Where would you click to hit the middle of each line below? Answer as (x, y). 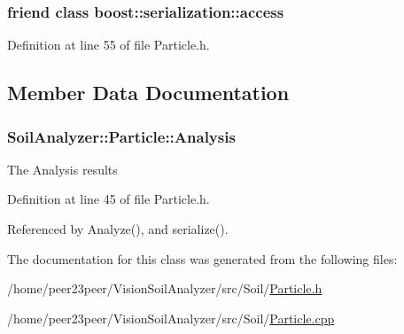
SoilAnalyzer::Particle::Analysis (121, 136)
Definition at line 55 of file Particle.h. (109, 45)
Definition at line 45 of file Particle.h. (109, 199)
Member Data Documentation (148, 93)
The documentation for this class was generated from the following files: (202, 258)
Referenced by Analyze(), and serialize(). (118, 229)
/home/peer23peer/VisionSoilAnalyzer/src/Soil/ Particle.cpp (171, 318)
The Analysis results (62, 169)
